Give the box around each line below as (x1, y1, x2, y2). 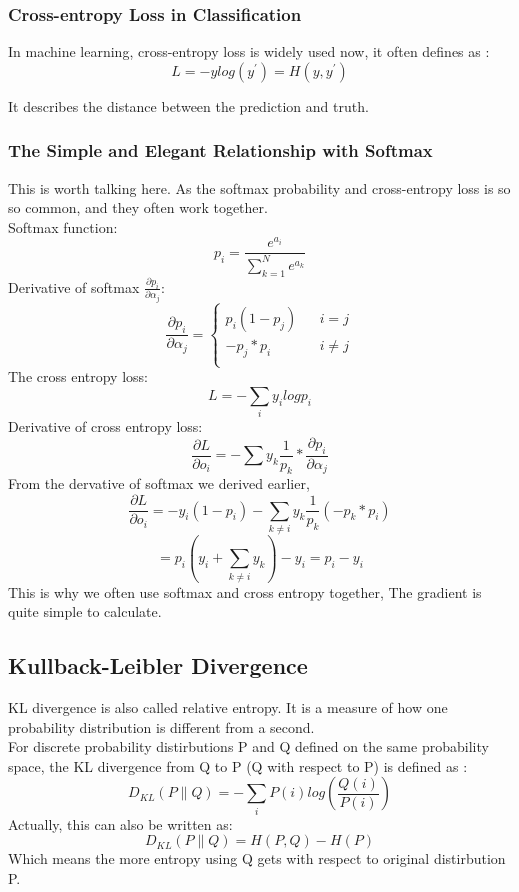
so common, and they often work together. (8, 197, 268, 218)
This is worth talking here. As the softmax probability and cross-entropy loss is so (8, 177, 511, 198)
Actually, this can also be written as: (8, 813, 233, 834)
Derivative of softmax (8, 276, 140, 297)
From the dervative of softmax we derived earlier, (8, 473, 310, 494)
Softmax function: (8, 216, 118, 237)
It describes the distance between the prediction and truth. (8, 95, 369, 116)
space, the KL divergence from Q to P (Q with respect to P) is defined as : (8, 755, 468, 776)
